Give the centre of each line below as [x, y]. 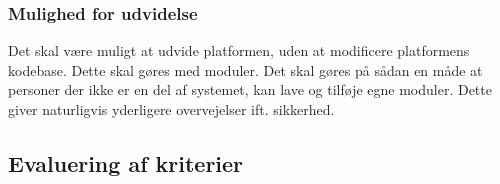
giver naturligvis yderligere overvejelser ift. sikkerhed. [171, 109]
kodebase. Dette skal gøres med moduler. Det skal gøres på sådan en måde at [245, 69]
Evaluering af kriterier [126, 162]
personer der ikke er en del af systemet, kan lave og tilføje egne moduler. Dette [250, 89]
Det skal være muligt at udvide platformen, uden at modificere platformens [239, 50]
